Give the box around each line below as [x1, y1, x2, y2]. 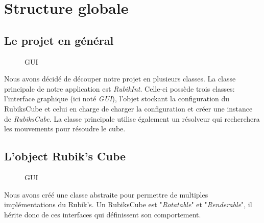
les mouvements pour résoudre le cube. [4, 123, 126, 134]
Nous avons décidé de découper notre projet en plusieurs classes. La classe [4, 73, 236, 84]
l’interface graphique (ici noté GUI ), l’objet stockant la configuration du [4, 93, 230, 104]
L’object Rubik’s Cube [4, 148, 126, 164]
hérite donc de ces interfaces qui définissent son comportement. [4, 209, 201, 219]
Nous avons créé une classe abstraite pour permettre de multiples [4, 189, 208, 200]
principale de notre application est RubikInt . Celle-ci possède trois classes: [4, 83, 235, 94]
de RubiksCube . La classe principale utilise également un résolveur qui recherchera [4, 113, 260, 124]
